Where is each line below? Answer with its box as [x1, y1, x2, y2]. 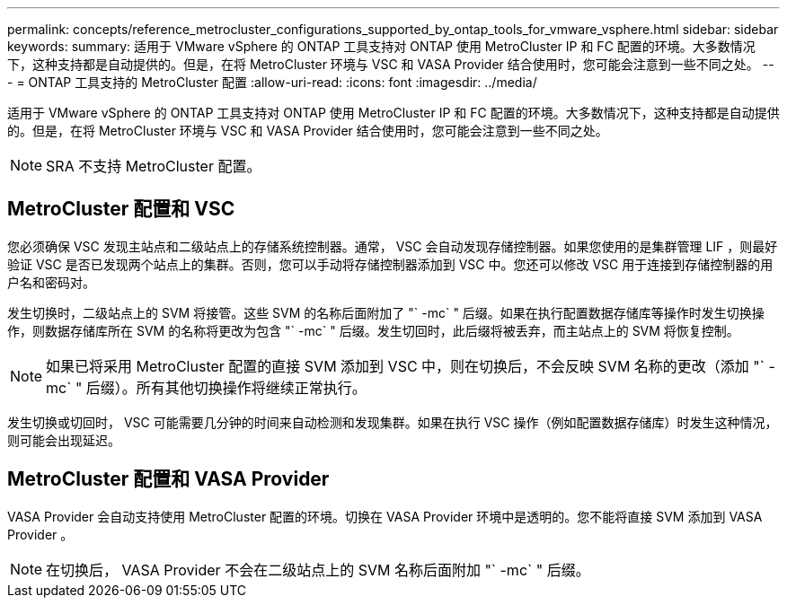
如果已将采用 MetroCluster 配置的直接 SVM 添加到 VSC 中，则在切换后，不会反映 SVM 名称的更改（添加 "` [46, 356, 765, 375]
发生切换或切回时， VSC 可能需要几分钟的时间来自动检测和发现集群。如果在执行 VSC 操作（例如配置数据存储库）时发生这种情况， [7, 414, 778, 430]
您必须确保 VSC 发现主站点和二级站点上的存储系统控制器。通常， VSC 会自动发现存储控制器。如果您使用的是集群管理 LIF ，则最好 [7, 238, 778, 254]
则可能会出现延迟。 [7, 432, 120, 448]
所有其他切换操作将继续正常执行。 [136, 378, 367, 397]
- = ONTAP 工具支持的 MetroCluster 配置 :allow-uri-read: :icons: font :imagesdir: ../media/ [7, 75, 537, 90]
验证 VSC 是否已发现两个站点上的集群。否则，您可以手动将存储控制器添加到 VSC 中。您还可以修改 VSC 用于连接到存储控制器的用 [7, 256, 774, 272]
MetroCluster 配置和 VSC [7, 197, 235, 221]
